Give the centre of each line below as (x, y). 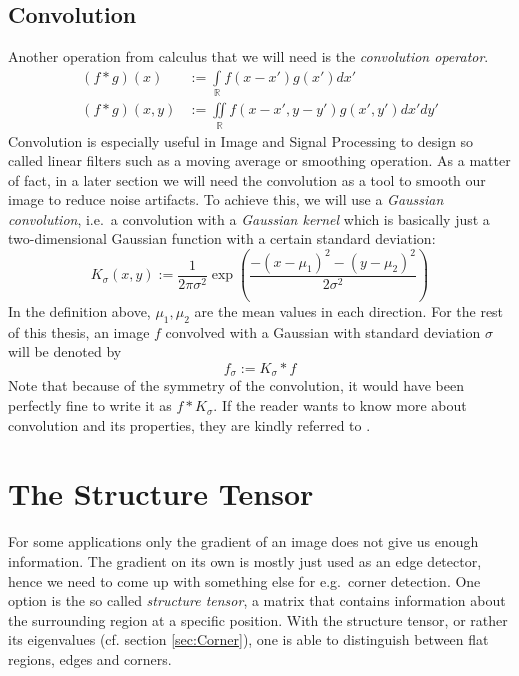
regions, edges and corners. (90, 658)
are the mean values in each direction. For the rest (349, 311)
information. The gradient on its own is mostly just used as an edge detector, (245, 560)
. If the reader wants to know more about (340, 405)
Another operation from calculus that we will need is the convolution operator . (248, 56)
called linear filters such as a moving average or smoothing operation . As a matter (259, 160)
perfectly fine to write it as (90, 405)
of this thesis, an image (79, 331)
